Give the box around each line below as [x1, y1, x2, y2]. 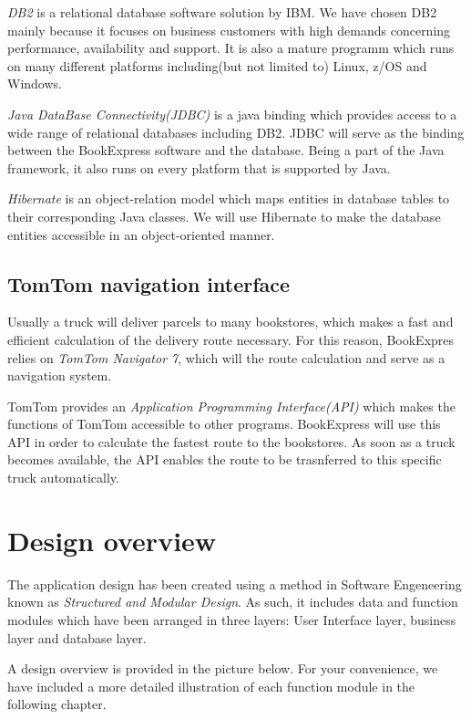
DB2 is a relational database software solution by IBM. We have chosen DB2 [7, 3, 437, 21]
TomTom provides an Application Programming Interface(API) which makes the [7, 396, 456, 415]
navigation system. [7, 366, 112, 385]
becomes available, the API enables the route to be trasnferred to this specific [7, 450, 442, 469]
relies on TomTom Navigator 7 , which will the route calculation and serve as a [7, 348, 445, 367]
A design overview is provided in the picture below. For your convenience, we [7, 659, 438, 678]
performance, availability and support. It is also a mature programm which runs [7, 38, 455, 57]
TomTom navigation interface [7, 269, 291, 297]
